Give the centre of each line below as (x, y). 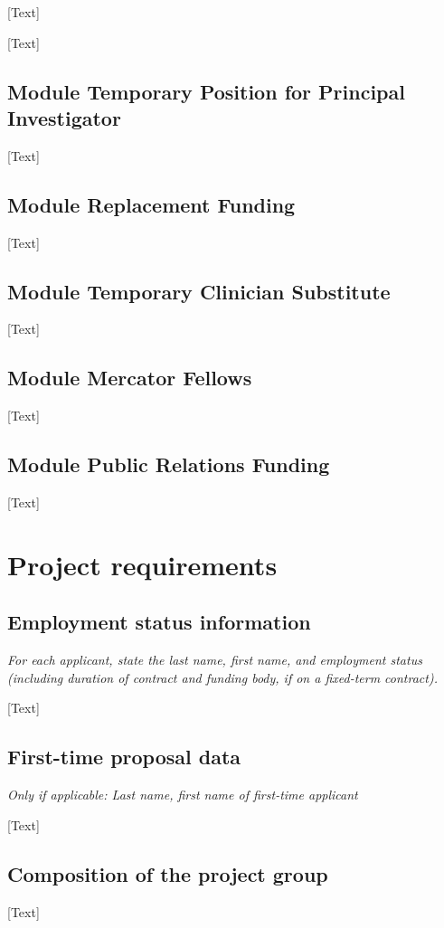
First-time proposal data (124, 757)
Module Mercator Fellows (130, 378)
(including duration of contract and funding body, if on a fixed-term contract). (222, 677)
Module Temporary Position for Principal (206, 91)
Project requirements (142, 564)
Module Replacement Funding (151, 204)
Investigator (64, 117)
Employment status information (159, 622)
